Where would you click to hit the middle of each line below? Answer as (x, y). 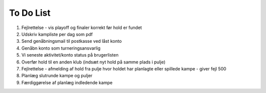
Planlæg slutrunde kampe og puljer (57, 76)
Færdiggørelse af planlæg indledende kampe (67, 82)
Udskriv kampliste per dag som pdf (57, 34)
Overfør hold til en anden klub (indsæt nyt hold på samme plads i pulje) (94, 62)
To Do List (30, 13)
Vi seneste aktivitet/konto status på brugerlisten (70, 55)
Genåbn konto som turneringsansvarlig (61, 48)
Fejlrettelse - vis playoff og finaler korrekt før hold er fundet (82, 28)
